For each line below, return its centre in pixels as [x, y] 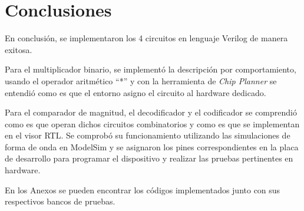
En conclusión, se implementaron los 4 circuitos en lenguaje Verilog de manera [146, 38]
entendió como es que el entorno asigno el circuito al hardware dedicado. [136, 92]
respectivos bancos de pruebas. [60, 201]
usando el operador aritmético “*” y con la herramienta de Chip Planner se [141, 80]
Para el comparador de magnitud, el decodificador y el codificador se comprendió [151, 112]
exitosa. [19, 49]
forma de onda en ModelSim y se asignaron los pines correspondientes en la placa [152, 146]
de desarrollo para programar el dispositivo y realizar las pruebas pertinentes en [149, 158]
